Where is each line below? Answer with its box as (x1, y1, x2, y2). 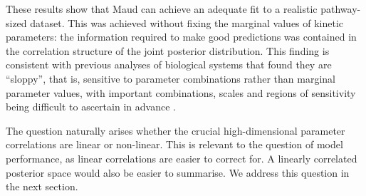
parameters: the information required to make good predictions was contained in (6, 29, 357, 44)
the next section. (6, 179, 78, 194)
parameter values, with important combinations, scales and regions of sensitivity (6, 85, 356, 100)
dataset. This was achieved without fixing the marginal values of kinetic (30, 15, 344, 30)
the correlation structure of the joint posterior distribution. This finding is (6, 43, 330, 58)
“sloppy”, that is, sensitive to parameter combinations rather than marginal (6, 71, 335, 86)
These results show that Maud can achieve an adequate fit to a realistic (6, 1, 318, 16)
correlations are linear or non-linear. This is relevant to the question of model (6, 137, 343, 152)
